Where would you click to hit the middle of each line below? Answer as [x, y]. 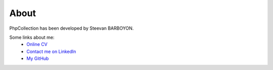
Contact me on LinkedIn [51, 51]
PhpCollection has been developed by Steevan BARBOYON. [72, 28]
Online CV [37, 44]
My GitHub [38, 58]
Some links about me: [32, 37]
